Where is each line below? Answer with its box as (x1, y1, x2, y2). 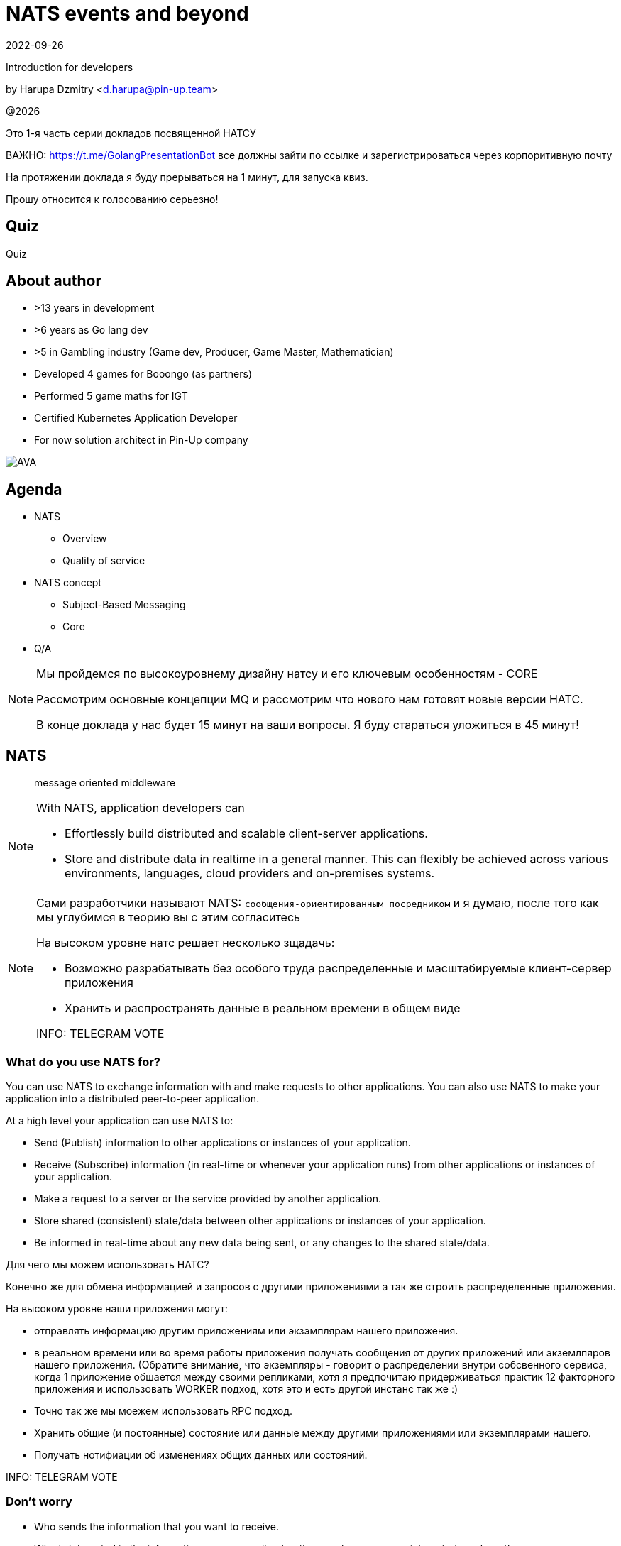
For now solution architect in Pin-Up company (34, 434, 248, 446)
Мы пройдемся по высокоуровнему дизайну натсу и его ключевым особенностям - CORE (36, 667, 538, 681)
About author (6, 272, 102, 290)
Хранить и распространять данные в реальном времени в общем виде (65, 1001, 461, 1016)
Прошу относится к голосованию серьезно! (6, 192, 219, 205)
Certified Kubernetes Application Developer (34, 412, 238, 424)
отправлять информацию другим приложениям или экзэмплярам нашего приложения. (34, 1324, 458, 1337)
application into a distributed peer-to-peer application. (6, 1092, 260, 1104)
